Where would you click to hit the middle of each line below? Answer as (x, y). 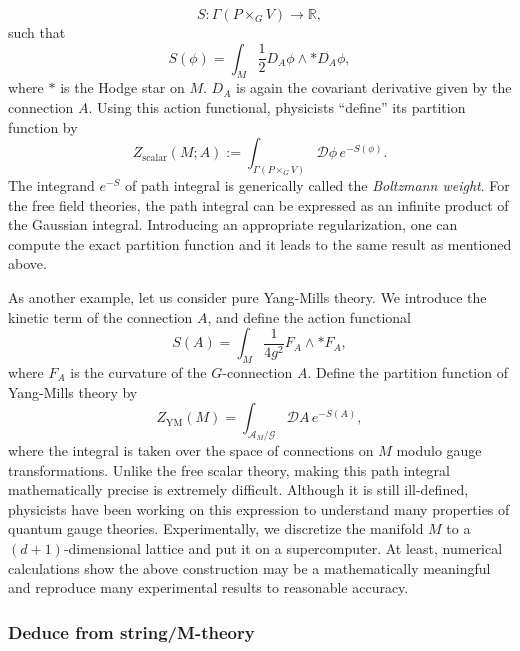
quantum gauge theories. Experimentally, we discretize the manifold (216, 528)
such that (37, 32)
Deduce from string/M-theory (131, 631)
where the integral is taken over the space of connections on (191, 449)
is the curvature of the (138, 371)
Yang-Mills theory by (73, 391)
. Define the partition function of (407, 371)
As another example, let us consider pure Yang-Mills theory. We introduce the (247, 297)
